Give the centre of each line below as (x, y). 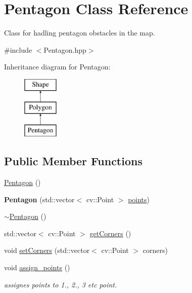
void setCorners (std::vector (47, 250)
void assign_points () (37, 267)
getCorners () (110, 233)
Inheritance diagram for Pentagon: (57, 67)
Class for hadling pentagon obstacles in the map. (80, 33)
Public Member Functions (73, 161)
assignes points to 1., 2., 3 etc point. (61, 284)
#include (18, 49)
